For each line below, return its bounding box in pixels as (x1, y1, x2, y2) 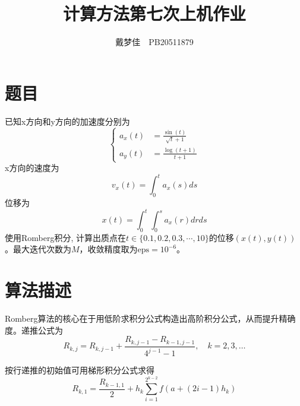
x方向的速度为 (5, 161, 59, 174)
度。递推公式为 (5, 323, 63, 336)
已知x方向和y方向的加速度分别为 (5, 115, 130, 127)
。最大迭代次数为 (5, 243, 71, 255)
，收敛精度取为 (79, 243, 138, 255)
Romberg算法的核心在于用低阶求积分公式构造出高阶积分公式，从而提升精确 (5, 312, 296, 325)
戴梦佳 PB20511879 (115, 36, 194, 48)
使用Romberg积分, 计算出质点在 (5, 231, 127, 243)
